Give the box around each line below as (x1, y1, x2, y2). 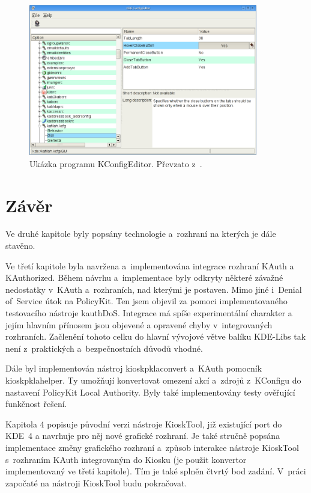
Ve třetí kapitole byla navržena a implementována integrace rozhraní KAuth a (5, 259, 294, 272)
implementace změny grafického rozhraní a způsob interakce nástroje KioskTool (5, 441, 299, 453)
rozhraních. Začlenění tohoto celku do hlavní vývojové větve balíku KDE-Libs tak (5, 330, 306, 343)
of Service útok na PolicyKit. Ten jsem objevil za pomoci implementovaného (5, 295, 288, 307)
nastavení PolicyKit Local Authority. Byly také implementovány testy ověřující (5, 385, 295, 398)
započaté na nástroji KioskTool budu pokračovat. (5, 476, 187, 489)
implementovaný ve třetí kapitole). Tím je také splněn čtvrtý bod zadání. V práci (5, 465, 306, 477)
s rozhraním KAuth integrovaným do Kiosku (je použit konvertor (5, 453, 247, 465)
